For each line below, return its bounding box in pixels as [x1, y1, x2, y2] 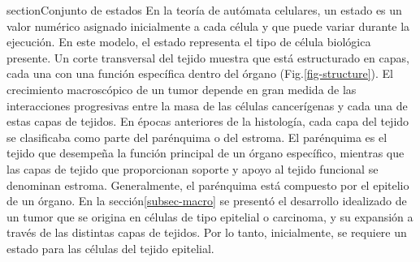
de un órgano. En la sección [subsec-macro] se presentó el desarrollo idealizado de [6, 192, 407, 209]
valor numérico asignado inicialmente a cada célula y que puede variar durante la [6, 17, 410, 34]
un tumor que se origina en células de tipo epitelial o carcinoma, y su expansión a [6, 208, 414, 225]
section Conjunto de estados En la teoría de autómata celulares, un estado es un [6, 2, 402, 18]
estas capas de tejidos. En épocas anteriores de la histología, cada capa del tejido [6, 113, 409, 130]
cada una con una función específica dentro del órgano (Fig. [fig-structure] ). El [6, 65, 393, 82]
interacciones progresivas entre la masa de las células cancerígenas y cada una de [6, 97, 408, 114]
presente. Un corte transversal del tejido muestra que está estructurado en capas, [6, 49, 409, 66]
